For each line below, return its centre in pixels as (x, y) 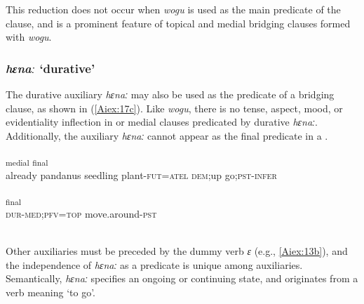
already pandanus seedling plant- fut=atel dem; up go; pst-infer (141, 174)
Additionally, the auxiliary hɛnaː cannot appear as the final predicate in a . (167, 135)
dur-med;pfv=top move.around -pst (81, 214)
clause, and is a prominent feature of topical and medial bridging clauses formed (178, 23)
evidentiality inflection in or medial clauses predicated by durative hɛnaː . (162, 122)
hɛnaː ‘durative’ (50, 68)
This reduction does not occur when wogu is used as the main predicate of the (173, 9)
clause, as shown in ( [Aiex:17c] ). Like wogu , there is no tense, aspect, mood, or (174, 108)
